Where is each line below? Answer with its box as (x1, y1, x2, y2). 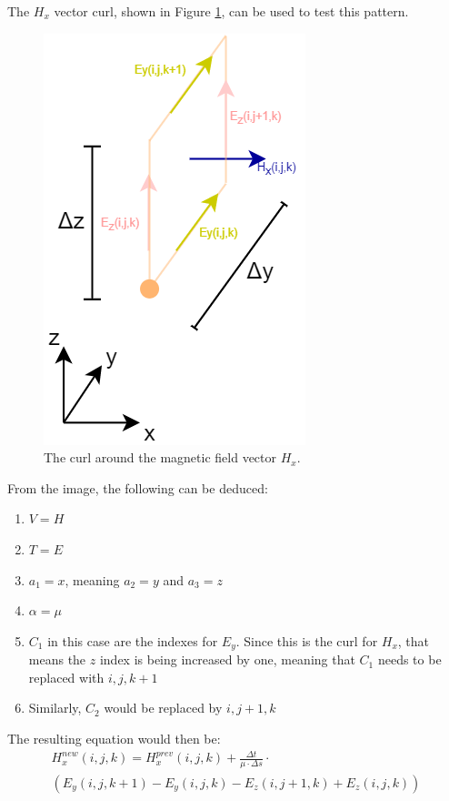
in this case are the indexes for (47, 631, 218, 650)
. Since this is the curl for (235, 631, 378, 650)
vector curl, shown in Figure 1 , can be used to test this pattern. (54, 2, 409, 20)
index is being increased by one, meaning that (99, 650, 355, 669)
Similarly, (28, 698, 82, 717)
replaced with (28, 667, 105, 686)
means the (28, 650, 86, 669)
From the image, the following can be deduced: (7, 478, 268, 497)
